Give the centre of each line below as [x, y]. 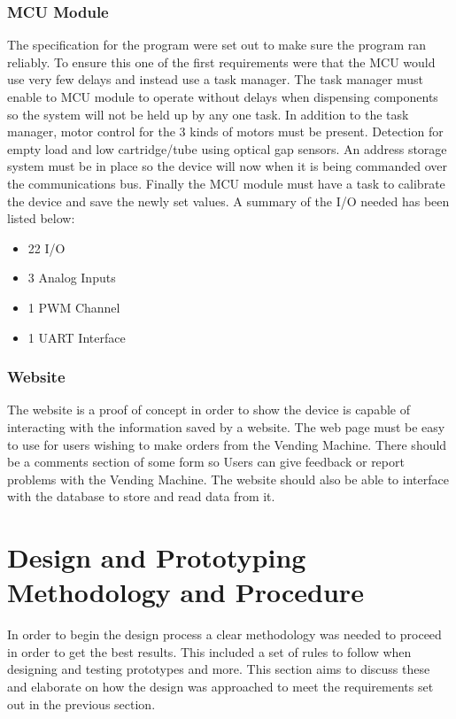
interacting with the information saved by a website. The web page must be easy [226, 426]
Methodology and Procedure [185, 592]
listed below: [41, 218]
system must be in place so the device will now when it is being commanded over [227, 166]
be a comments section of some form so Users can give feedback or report [206, 462]
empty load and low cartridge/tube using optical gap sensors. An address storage [227, 148]
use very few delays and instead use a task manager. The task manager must [215, 79]
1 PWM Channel [74, 307]
